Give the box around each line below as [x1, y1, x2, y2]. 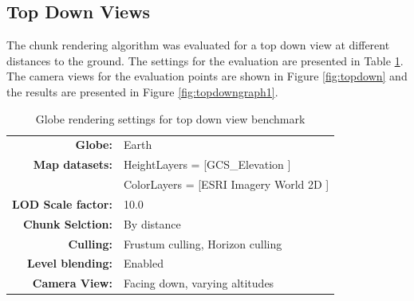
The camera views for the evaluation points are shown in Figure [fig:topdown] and [6, 68, 408, 84]
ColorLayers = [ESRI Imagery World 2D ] [123, 176, 329, 193]
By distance [123, 215, 181, 232]
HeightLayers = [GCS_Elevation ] [123, 156, 291, 173]
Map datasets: [33, 156, 112, 173]
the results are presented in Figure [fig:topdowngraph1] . [6, 83, 278, 100]
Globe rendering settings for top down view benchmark [35, 110, 306, 127]
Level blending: [27, 255, 112, 272]
